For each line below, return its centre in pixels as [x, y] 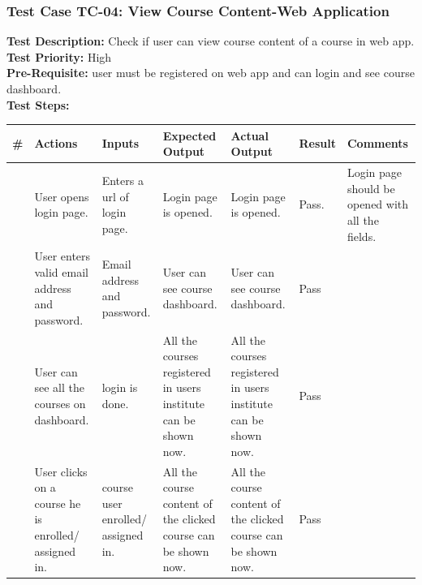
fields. [362, 236]
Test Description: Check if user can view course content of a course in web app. [211, 41]
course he [58, 503]
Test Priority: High [59, 56]
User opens [62, 196]
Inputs [121, 143]
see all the [59, 387]
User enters [62, 256]
